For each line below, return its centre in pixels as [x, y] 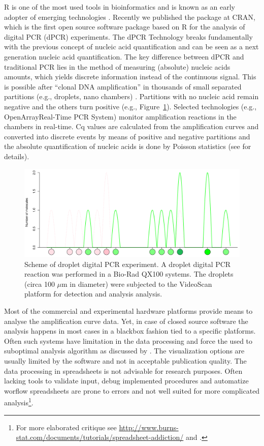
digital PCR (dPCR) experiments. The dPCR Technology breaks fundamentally [128, 36]
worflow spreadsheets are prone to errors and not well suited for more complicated [132, 390]
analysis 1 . [19, 402]
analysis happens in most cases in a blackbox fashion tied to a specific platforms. [130, 331]
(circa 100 [40, 284]
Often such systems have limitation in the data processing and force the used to [128, 340]
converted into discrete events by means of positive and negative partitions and [127, 136]
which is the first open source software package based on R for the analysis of [125, 27]
